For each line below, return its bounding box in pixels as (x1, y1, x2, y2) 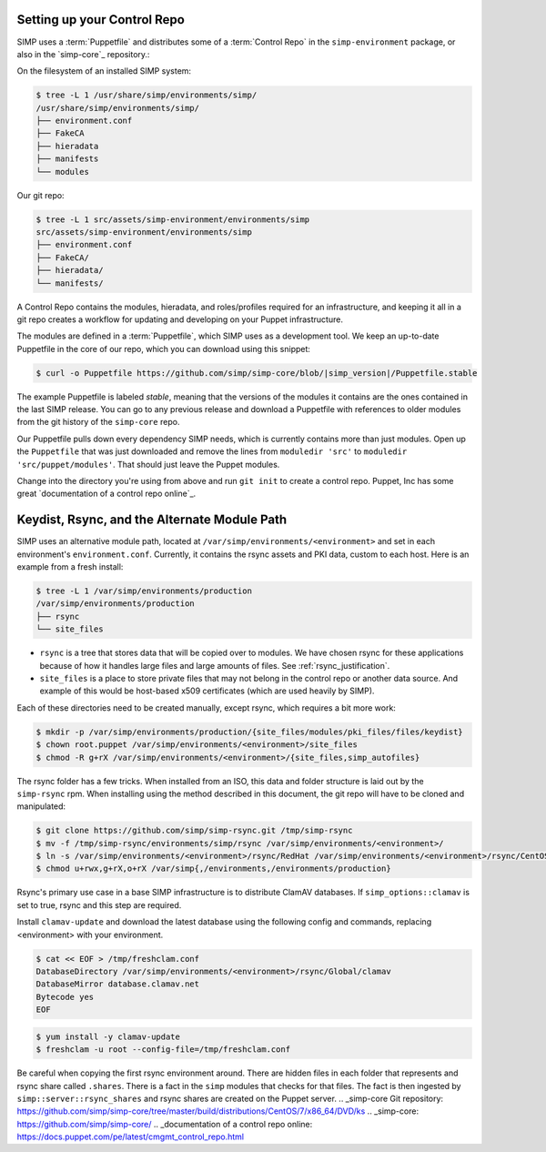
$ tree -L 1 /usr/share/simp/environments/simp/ (35, 90, 258, 100)
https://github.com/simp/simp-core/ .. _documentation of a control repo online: (16, 1118, 313, 1129)
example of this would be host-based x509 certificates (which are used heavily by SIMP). (39, 685, 375, 696)
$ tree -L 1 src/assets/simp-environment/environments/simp (35, 214, 310, 225)
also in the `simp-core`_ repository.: (16, 48, 150, 59)
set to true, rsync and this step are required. (16, 899, 182, 910)
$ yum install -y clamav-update (35, 1031, 181, 1042)
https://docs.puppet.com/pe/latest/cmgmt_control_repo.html (16, 1131, 245, 1142)
